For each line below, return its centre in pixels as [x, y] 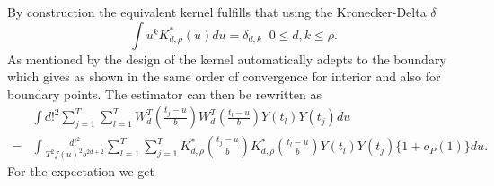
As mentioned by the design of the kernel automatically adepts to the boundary [227, 59]
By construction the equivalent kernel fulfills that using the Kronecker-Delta [217, 12]
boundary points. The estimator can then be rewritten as [165, 93]
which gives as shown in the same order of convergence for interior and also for [224, 76]
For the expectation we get [81, 171]
